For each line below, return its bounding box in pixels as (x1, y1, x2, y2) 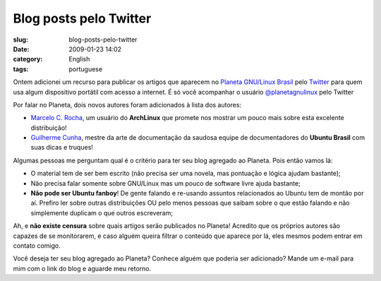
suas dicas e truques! (30, 143, 93, 152)
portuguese (68, 64, 102, 73)
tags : (13, 64, 29, 73)
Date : (13, 44, 30, 53)
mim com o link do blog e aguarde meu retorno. (13, 264, 152, 273)
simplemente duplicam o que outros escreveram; (30, 208, 173, 217)
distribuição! (30, 124, 67, 132)
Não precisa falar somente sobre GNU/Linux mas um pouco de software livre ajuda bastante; (30, 179, 301, 187)
